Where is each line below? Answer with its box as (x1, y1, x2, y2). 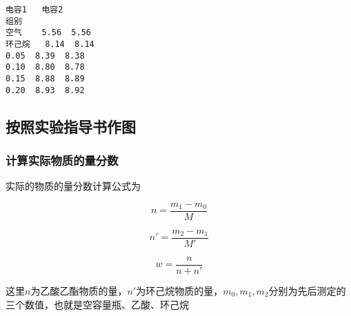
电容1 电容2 (6, 5, 63, 14)
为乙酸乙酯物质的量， (30, 284, 128, 298)
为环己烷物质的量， (136, 284, 223, 298)
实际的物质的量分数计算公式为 (6, 179, 141, 193)
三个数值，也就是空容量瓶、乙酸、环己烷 (6, 297, 189, 311)
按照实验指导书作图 (6, 115, 136, 137)
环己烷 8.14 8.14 (6, 39, 94, 49)
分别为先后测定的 (268, 284, 346, 298)
